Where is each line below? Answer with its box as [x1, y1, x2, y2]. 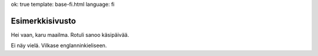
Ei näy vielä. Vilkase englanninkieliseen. [11, 42, 107, 49]
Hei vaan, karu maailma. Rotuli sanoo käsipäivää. [11, 31, 130, 38]
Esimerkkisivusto [11, 16, 77, 26]
